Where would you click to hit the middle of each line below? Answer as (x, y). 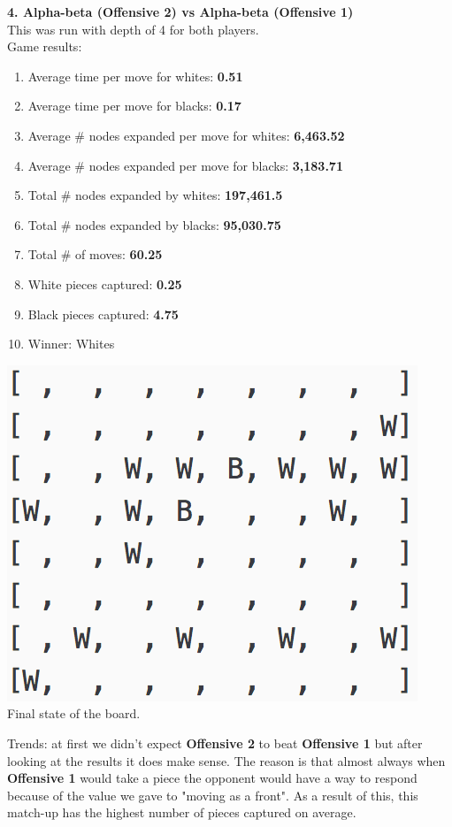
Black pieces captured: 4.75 (103, 314)
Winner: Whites (71, 344)
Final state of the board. (74, 713)
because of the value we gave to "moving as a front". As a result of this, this (213, 795)
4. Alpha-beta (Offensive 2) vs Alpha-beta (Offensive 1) (180, 11)
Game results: (45, 46)
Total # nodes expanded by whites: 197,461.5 (155, 195)
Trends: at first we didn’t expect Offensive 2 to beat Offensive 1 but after (215, 743)
